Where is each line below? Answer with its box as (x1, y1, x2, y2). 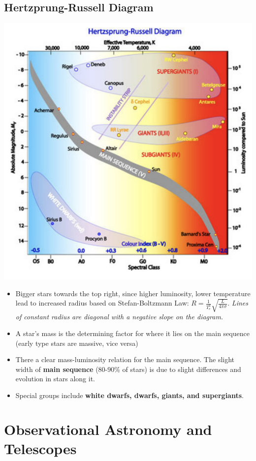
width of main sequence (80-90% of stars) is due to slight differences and (15, 364, 241, 374)
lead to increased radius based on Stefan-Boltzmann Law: (15, 298, 189, 308)
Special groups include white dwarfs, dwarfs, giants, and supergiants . (15, 390, 244, 400)
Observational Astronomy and (4, 419, 212, 439)
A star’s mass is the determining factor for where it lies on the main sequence (15, 328, 250, 338)
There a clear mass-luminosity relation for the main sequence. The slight (15, 354, 235, 365)
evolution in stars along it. (15, 373, 96, 384)
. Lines (227, 298, 248, 308)
